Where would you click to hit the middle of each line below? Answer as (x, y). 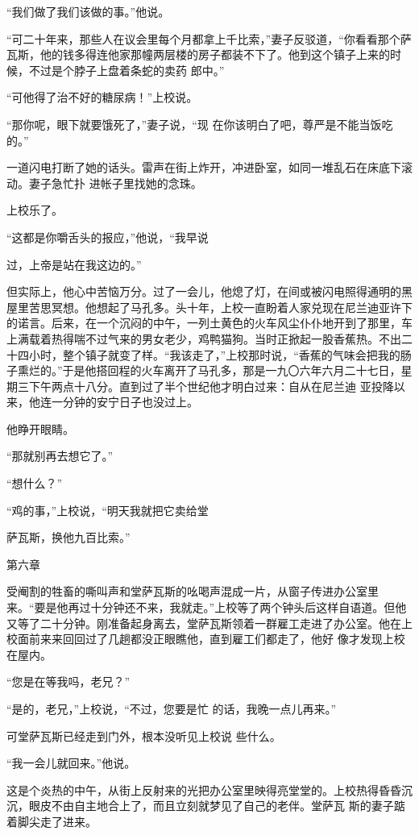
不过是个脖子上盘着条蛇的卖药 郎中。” (127, 70)
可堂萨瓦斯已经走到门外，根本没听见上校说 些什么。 (144, 735)
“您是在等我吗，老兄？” (68, 681)
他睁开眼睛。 (40, 428)
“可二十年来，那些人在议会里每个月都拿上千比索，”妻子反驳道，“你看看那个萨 (209, 38)
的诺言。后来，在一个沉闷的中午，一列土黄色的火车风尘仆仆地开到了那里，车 (209, 323)
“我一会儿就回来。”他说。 (71, 763)
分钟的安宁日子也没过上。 (130, 402)
